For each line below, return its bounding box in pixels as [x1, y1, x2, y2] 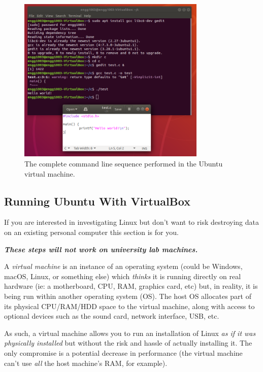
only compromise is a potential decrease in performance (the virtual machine [4, 347, 243, 358]
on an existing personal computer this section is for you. [4, 227, 179, 237]
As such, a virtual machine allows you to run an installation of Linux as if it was [4, 327, 256, 338]
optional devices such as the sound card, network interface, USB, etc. [4, 311, 219, 321]
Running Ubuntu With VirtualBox [4, 193, 190, 209]
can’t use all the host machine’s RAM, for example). [4, 357, 168, 368]
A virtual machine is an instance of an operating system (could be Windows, [4, 261, 243, 272]
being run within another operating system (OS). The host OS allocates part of [4, 290, 252, 301]
